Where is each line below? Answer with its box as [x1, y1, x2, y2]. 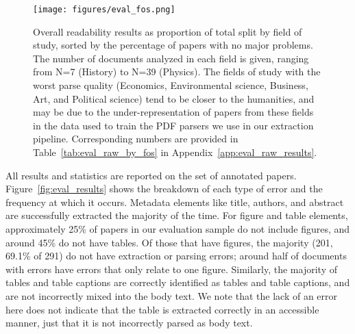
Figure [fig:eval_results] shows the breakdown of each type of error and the [5, 181, 323, 196]
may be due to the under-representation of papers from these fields [33, 105, 314, 119]
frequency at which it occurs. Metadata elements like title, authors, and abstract [5, 194, 344, 209]
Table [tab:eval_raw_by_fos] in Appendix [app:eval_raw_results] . [33, 145, 317, 159]
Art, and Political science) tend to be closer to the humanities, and [33, 91, 315, 105]
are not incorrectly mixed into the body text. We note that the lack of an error [5, 288, 338, 303]
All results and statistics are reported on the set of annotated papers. [5, 168, 297, 182]
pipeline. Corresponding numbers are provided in [33, 131, 238, 146]
